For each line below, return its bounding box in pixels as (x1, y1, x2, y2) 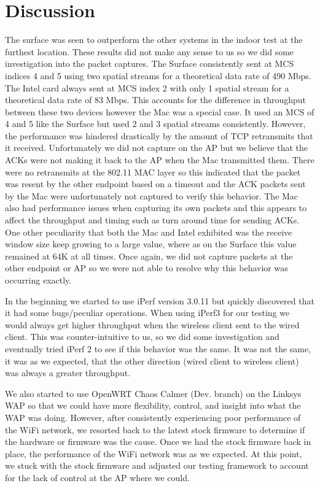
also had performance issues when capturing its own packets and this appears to (5, 201, 307, 214)
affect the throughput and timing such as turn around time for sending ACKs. (5, 214, 300, 226)
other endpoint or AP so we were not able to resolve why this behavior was (5, 261, 288, 274)
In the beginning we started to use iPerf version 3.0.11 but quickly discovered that (5, 294, 314, 307)
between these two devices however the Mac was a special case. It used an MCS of (5, 105, 314, 118)
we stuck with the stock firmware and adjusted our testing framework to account (5, 459, 309, 472)
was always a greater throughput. (5, 366, 131, 379)
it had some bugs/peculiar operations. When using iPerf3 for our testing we (5, 306, 290, 319)
